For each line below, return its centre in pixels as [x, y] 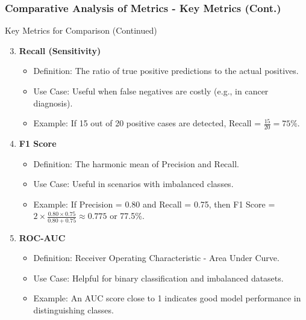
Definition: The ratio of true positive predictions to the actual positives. [166, 71]
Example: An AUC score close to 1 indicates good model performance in [167, 298]
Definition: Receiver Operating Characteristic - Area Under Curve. [156, 258]
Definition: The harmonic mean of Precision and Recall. [136, 163]
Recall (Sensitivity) [60, 50]
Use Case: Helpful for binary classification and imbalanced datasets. [158, 278]
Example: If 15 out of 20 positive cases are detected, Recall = [147, 123]
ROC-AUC [42, 237]
